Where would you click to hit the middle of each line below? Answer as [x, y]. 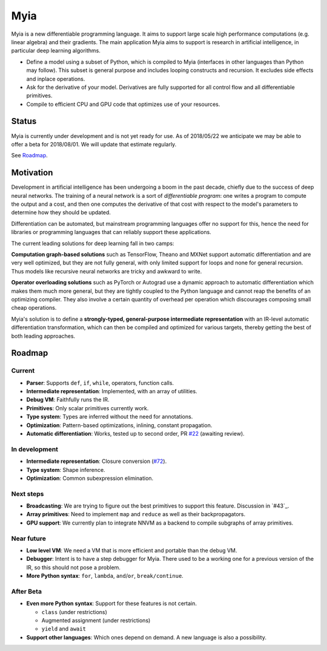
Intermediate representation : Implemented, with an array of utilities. [112, 391]
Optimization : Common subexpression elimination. [90, 478]
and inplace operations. [56, 79]
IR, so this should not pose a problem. [74, 567]
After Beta [27, 591]
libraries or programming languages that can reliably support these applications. [111, 232]
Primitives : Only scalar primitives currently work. [88, 408]
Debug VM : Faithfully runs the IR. [68, 400]
